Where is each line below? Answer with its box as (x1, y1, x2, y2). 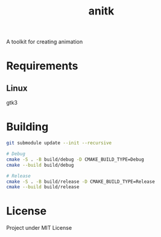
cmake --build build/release (6, 184, 80, 190)
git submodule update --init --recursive (6, 140, 112, 146)
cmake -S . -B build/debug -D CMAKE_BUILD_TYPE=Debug (6, 156, 145, 162)
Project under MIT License (6, 224, 72, 232)
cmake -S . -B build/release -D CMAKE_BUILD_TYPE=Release (6, 179, 155, 185)
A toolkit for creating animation (6, 38, 83, 46)
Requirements (6, 59, 78, 73)
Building (6, 120, 49, 134)
